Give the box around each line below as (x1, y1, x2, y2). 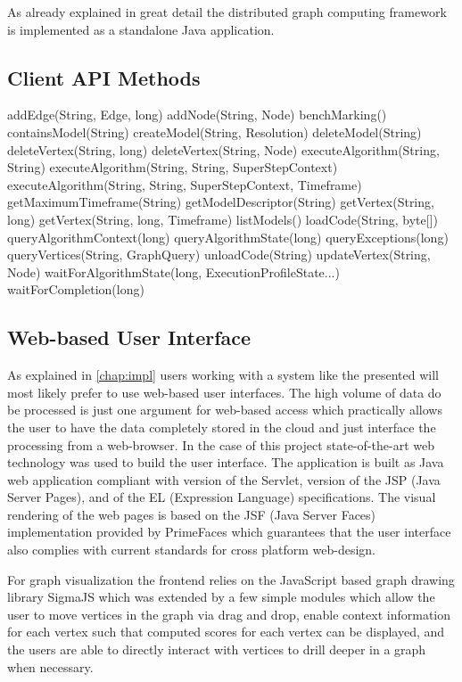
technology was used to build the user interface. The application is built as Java (7, 453, 444, 472)
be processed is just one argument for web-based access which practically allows (7, 400, 442, 419)
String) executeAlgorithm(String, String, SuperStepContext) (7, 158, 338, 177)
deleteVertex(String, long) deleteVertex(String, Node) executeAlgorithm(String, (7, 140, 440, 159)
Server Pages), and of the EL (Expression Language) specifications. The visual (7, 488, 436, 506)
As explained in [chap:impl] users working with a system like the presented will (7, 366, 439, 384)
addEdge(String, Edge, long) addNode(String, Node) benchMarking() (7, 105, 387, 124)
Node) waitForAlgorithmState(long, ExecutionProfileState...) (7, 262, 340, 281)
